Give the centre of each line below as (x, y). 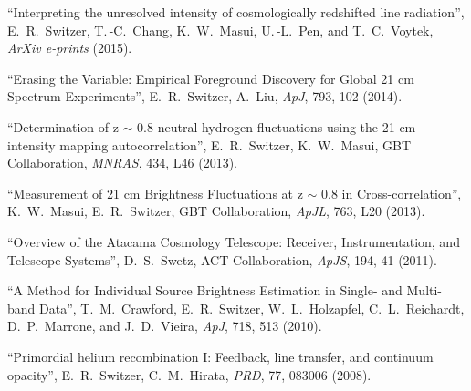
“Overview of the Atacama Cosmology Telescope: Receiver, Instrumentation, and (234, 241)
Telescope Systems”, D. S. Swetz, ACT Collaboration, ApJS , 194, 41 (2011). (222, 259)
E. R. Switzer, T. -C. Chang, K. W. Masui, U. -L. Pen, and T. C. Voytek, (220, 30)
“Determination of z (63, 126)
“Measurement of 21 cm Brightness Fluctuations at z (155, 193)
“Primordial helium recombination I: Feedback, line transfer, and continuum (220, 356)
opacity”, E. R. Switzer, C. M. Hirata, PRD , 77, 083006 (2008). (189, 374)
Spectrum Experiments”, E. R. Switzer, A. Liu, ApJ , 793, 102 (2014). (205, 96)
